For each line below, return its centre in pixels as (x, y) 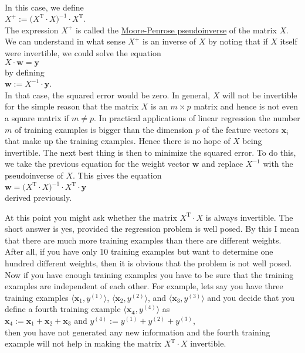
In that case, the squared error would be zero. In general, (107, 95)
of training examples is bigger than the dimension (104, 129)
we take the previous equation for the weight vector (97, 164)
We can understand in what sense (65, 41)
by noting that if (238, 41)
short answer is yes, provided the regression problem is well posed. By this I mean (152, 229)
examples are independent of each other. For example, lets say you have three (144, 286)
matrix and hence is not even (246, 106)
